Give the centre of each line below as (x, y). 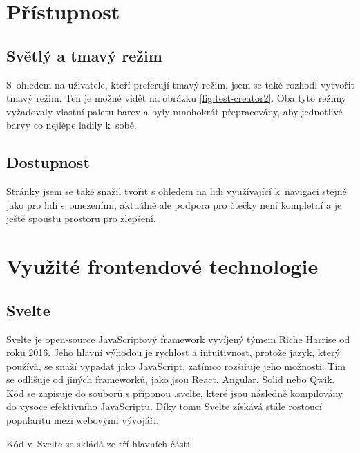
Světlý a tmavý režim (84, 55)
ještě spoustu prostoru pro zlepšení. (81, 218)
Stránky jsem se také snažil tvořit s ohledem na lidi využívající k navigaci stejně (177, 191)
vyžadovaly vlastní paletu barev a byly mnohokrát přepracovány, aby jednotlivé (174, 111)
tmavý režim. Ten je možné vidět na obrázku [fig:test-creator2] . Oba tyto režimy (177, 98)
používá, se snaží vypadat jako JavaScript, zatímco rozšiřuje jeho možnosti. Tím (176, 366)
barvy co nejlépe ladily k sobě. (72, 125)
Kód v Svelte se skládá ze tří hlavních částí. (100, 443)
